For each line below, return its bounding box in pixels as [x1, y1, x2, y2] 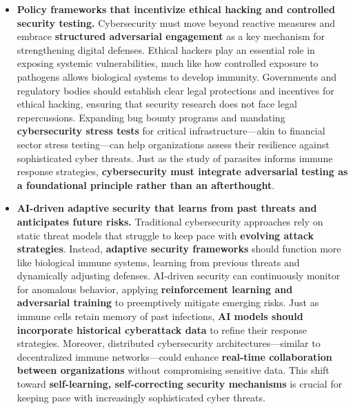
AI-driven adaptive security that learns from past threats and [17, 201, 317, 215]
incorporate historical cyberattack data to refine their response [17, 322, 307, 337]
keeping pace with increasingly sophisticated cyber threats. [17, 390, 265, 404]
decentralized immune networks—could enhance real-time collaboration [17, 349, 332, 363]
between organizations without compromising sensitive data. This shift [17, 363, 330, 377]
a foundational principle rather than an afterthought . [17, 177, 275, 192]
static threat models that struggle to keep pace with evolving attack [17, 228, 314, 242]
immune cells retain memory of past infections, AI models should [17, 309, 303, 323]
